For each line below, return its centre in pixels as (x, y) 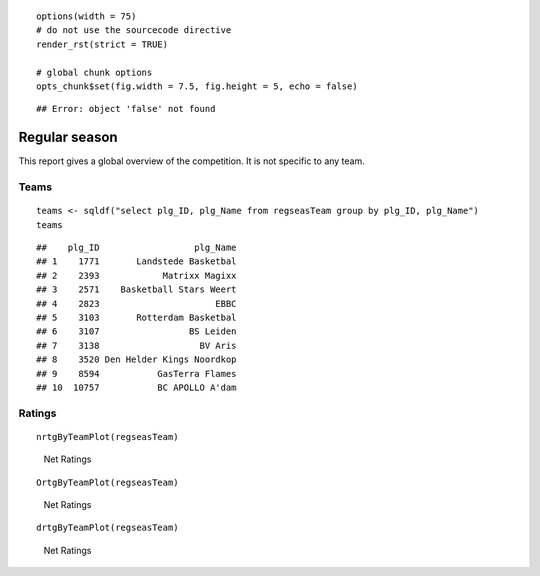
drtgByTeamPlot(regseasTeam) (107, 528)
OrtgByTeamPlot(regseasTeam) (107, 482)
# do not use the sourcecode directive (134, 30)
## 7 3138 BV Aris (136, 345)
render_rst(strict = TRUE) (102, 44)
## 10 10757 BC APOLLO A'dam (136, 387)
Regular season (68, 137)
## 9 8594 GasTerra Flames (136, 373)
